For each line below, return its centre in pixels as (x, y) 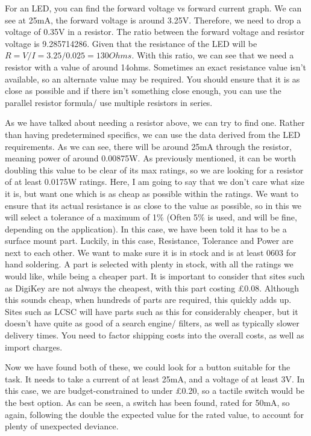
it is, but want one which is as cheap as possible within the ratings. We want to (152, 193)
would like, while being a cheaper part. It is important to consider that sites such (155, 276)
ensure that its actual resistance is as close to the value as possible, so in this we (153, 205)
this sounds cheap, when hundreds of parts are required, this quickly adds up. (148, 300)
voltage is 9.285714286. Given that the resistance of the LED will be (131, 43)
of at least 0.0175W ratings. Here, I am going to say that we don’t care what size (155, 182)
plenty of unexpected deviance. (62, 426)
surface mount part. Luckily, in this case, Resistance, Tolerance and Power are (149, 241)
